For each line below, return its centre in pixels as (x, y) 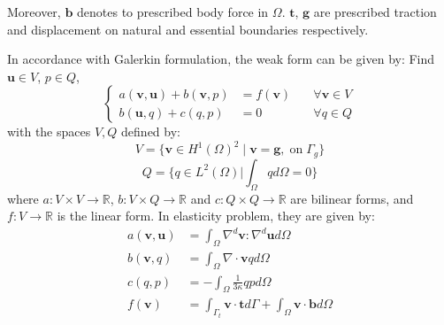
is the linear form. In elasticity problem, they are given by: (216, 216)
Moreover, (34, 12)
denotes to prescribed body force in (173, 12)
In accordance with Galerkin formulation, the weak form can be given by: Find (221, 59)
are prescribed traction (375, 12)
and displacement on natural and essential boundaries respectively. (188, 29)
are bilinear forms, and (352, 198)
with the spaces (49, 132)
